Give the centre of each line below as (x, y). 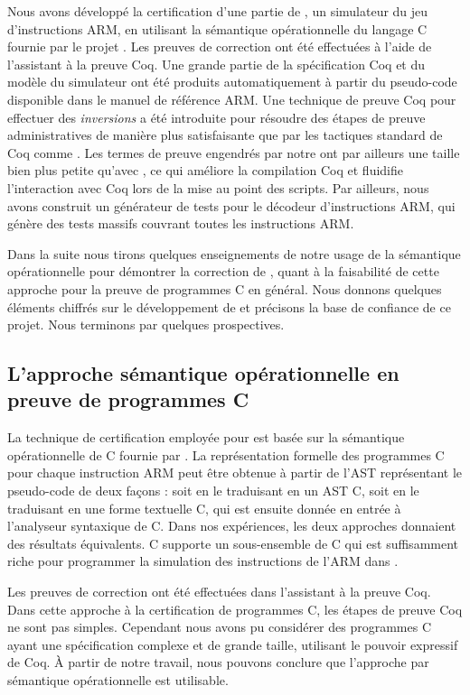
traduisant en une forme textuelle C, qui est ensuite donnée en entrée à (204, 508)
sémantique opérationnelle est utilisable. (118, 680)
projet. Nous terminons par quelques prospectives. (146, 324)
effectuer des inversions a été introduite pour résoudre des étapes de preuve (216, 117)
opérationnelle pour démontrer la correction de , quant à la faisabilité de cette (223, 271)
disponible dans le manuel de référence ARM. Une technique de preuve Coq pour (232, 99)
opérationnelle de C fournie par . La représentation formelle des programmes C (226, 454)
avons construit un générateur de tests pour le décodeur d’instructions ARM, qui (231, 205)
